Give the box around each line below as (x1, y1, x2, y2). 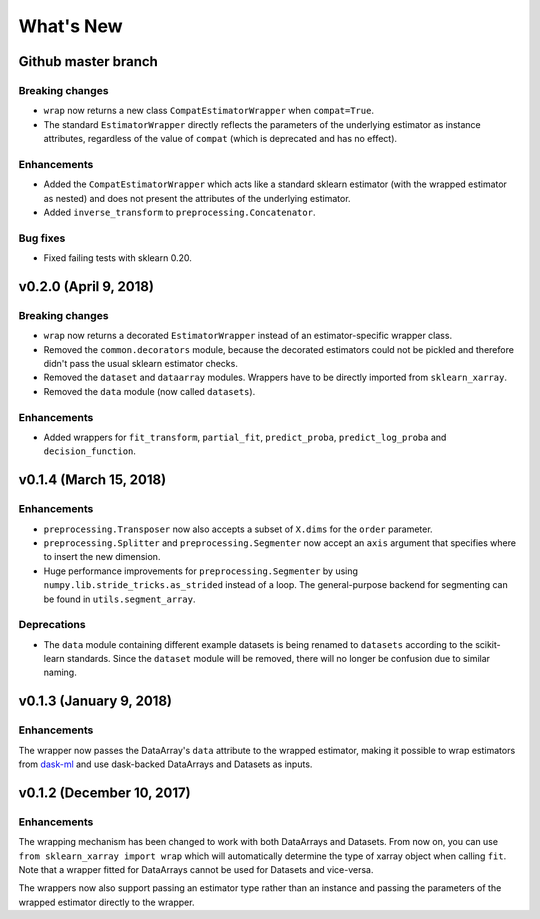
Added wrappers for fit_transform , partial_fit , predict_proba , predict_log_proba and (43, 431, 447, 444)
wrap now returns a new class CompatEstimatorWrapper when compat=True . (43, 105, 375, 117)
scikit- (475, 638, 502, 650)
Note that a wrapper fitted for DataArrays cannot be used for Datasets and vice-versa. (18, 863, 374, 875)
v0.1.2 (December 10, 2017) (18, 784, 191, 801)
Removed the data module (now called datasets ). (43, 385, 256, 397)
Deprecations (18, 618, 86, 632)
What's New (18, 15, 124, 37)
